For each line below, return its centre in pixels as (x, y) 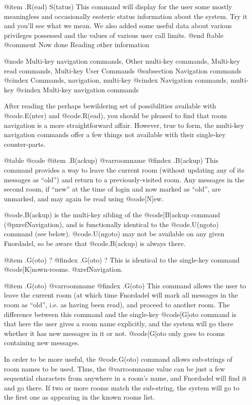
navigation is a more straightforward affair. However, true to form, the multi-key (124, 125)
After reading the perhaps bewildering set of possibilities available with (110, 106)
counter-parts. (25, 144)
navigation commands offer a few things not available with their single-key (115, 134)
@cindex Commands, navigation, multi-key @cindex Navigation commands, (116, 80)
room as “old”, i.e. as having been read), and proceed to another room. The (117, 305)
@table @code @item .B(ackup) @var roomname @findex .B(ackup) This (111, 160)
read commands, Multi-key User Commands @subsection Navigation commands (123, 70)
